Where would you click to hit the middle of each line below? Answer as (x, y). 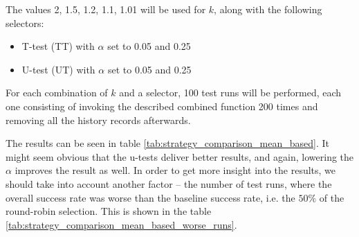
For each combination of (57, 93)
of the (332, 197)
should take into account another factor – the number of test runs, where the (169, 183)
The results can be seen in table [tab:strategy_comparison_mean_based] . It (168, 143)
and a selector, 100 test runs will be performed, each (230, 93)
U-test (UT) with (58, 69)
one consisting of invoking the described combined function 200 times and (162, 106)
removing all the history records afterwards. (98, 120)
